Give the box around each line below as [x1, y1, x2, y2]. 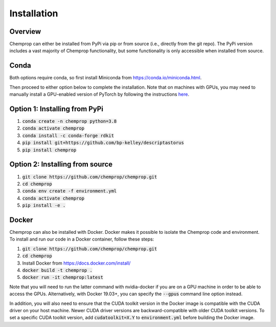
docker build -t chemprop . [22, 267, 93, 273]
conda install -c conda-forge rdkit [22, 133, 114, 138]
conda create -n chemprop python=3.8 [22, 118, 117, 124]
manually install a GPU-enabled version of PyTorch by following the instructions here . [9, 91, 189, 97]
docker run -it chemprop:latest [22, 274, 103, 280]
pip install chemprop [22, 147, 77, 153]
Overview [9, 27, 41, 36]
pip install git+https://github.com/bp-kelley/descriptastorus [22, 140, 184, 146]
